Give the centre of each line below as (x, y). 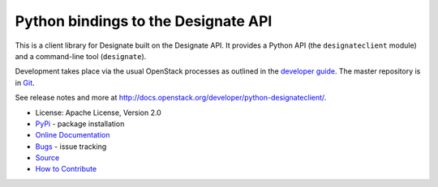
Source (47, 158)
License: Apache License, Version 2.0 (98, 113)
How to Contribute (66, 169)
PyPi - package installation (80, 123)
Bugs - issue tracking (71, 147)
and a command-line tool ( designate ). (81, 56)
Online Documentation (73, 135)
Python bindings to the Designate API (144, 21)
